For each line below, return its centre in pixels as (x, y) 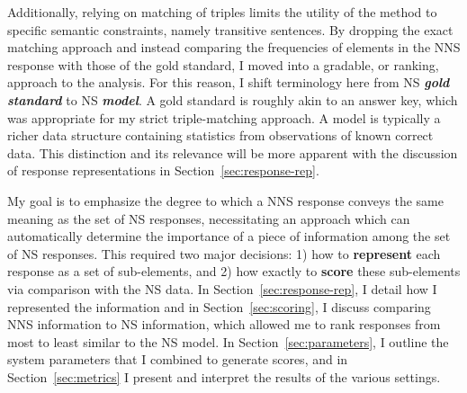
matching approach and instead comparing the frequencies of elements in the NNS (234, 47)
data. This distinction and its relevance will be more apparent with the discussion (233, 152)
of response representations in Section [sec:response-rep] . (163, 170)
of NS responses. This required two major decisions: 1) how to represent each (224, 253)
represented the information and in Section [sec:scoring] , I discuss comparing (219, 306)
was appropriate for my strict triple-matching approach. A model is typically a (224, 117)
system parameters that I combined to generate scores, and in (178, 359)
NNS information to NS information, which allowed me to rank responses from (224, 324)
